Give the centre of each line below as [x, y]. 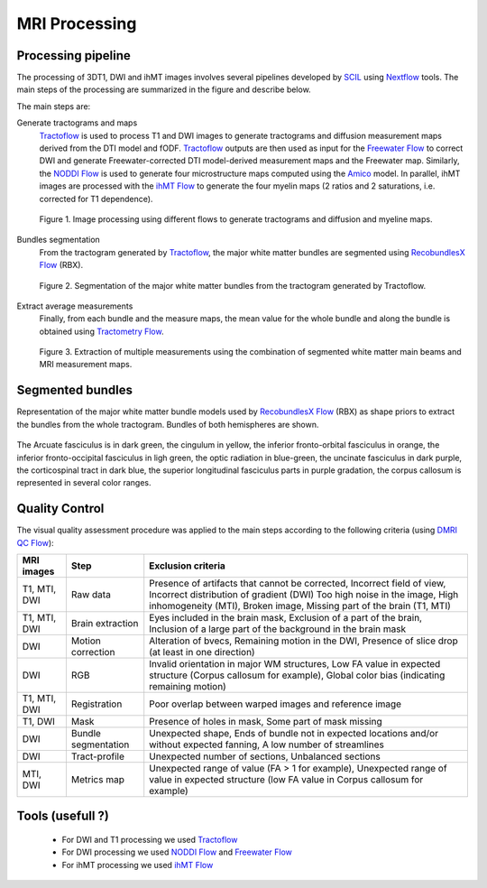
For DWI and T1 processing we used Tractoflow [150, 840]
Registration [96, 704]
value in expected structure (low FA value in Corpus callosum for [286, 780]
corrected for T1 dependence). [96, 199]
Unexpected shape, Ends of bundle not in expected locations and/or [294, 734]
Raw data [91, 595]
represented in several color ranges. [84, 483]
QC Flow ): [35, 542]
